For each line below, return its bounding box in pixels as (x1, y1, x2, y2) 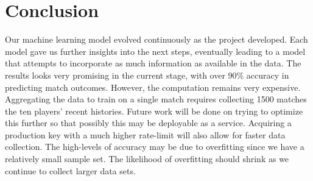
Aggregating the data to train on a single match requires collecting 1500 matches (5, 93, 307, 105)
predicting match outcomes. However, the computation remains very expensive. (5, 80, 301, 93)
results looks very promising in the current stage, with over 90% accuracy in (5, 68, 289, 81)
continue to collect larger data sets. (5, 164, 136, 177)
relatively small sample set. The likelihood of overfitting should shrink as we (5, 152, 289, 165)
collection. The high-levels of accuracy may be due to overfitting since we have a (5, 140, 304, 153)
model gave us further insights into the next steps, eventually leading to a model (5, 44, 306, 57)
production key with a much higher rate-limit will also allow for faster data (5, 128, 286, 141)
